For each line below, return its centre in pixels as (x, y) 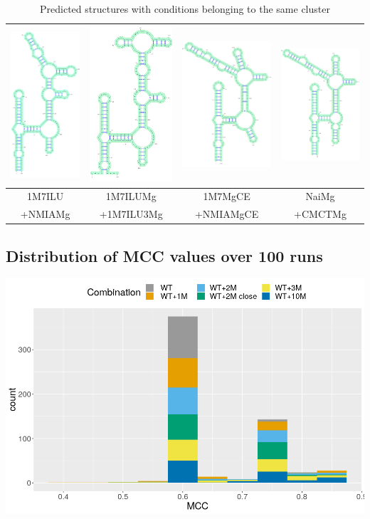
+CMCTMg (320, 214)
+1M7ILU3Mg (131, 214)
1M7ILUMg (131, 196)
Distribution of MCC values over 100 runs (164, 255)
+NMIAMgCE (227, 214)
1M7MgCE (227, 196)
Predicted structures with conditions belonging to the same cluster (185, 9)
